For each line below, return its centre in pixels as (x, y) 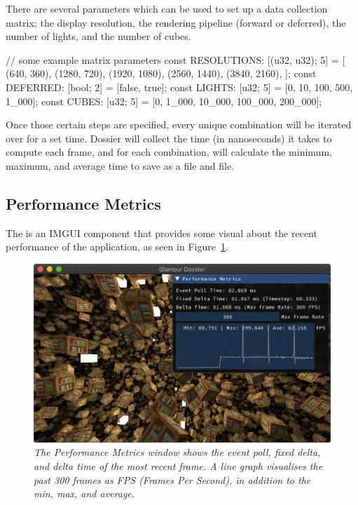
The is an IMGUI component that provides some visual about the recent (161, 233)
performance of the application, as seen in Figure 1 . (117, 247)
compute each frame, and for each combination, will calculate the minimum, (169, 152)
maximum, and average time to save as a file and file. (120, 165)
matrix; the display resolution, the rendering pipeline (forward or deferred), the (176, 22)
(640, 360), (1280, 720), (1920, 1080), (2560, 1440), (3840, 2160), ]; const (161, 73)
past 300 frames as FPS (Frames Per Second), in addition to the (172, 479)
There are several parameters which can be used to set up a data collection (167, 8)
